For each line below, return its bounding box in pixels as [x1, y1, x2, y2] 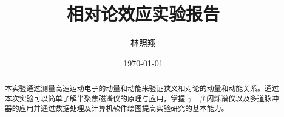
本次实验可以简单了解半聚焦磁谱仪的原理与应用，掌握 [4, 93, 186, 103]
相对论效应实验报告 [66, 1, 220, 26]
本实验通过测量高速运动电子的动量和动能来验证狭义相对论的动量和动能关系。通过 [4, 83, 279, 93]
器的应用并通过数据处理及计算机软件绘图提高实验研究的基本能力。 [4, 103, 229, 113]
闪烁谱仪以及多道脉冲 [206, 93, 279, 103]
